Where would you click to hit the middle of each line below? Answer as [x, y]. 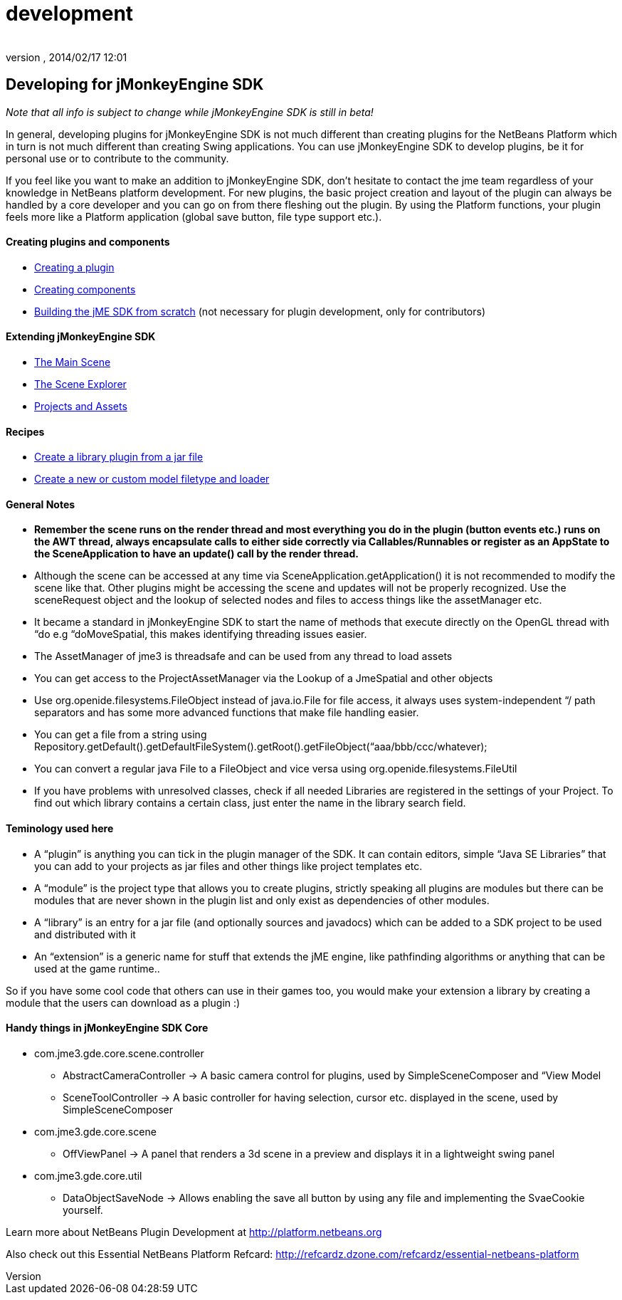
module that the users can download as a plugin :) [123, 1002]
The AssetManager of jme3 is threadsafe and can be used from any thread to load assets [243, 656]
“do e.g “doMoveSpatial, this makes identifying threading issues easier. [201, 634]
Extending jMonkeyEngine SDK [81, 337]
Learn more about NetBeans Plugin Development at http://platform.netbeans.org [194, 1232]
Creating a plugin [74, 267]
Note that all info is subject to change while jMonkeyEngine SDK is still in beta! [190, 112]
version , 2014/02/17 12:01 [67, 57]
